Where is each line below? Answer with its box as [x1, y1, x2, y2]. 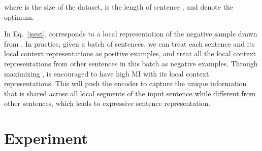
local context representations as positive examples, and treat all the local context [4, 48, 256, 59]
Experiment [4, 128, 88, 148]
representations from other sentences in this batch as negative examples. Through [4, 58, 258, 68]
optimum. [4, 11, 34, 22]
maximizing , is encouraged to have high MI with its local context [4, 68, 209, 79]
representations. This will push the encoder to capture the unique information [4, 78, 247, 89]
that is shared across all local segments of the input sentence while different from [4, 88, 256, 98]
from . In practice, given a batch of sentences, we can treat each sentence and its [4, 38, 255, 49]
